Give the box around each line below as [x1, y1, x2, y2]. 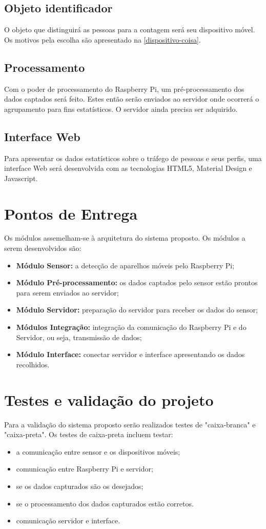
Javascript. [4, 172, 38, 183]
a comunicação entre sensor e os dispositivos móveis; [16, 446, 180, 457]
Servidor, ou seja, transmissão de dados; [16, 331, 142, 342]
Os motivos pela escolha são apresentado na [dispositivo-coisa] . [4, 34, 201, 45]
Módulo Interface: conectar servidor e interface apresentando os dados [16, 349, 245, 360]
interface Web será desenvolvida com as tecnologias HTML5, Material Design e [4, 163, 252, 173]
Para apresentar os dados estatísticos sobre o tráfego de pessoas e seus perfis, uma [4, 152, 262, 163]
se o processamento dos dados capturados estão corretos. [16, 498, 194, 508]
